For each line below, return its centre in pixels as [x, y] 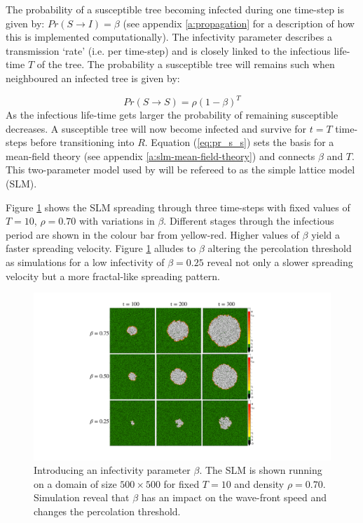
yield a [326, 234]
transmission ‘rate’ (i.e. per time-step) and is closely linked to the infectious [168, 50]
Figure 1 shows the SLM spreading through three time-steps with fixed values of [178, 207]
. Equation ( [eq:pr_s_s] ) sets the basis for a [239, 142]
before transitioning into [82, 142]
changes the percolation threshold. [107, 511]
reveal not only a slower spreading [280, 262]
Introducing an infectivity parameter [112, 470]
